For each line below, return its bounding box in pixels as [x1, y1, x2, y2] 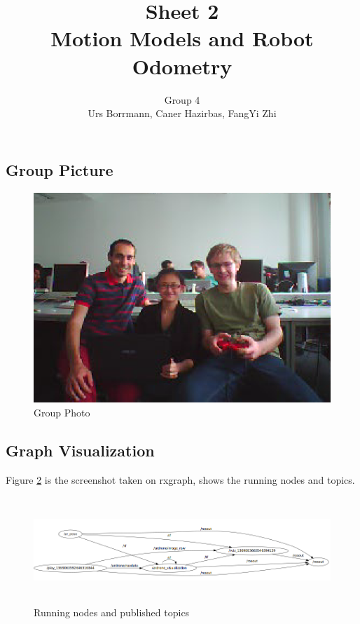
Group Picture [6, 158, 113, 180]
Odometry [132, 51, 233, 80]
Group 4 [164, 92, 200, 107]
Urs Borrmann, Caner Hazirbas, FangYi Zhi [88, 106, 277, 121]
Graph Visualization [6, 439, 155, 461]
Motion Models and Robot [50, 24, 314, 53]
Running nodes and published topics [34, 604, 190, 619]
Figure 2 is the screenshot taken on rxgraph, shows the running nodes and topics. [6, 472, 355, 487]
